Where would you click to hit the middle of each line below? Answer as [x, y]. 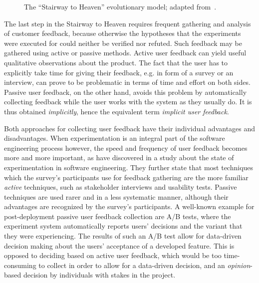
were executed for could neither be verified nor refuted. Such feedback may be [123, 43]
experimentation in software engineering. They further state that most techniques [129, 167]
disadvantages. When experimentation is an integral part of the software [115, 138]
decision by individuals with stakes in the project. [99, 275]
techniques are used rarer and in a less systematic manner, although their [116, 196]
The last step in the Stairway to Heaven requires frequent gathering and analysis [128, 23]
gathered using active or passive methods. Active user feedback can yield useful [125, 53]
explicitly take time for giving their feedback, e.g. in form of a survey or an [119, 72]
